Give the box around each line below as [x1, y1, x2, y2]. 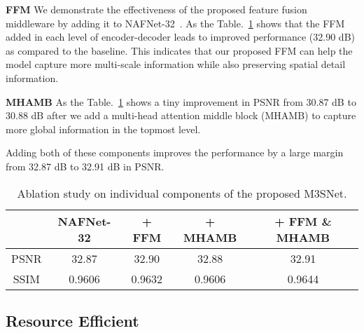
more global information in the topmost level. [6, 121, 201, 136]
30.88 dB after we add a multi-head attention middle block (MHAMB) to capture [6, 108, 356, 123]
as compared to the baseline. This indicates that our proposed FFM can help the [6, 43, 353, 57]
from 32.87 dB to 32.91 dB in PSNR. [6, 158, 164, 173]
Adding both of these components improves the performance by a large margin [6, 145, 344, 160]
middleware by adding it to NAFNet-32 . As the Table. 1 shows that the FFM [6, 15, 345, 30]
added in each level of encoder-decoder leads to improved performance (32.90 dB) [6, 29, 355, 44]
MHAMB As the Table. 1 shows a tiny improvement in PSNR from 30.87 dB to [6, 94, 356, 109]
